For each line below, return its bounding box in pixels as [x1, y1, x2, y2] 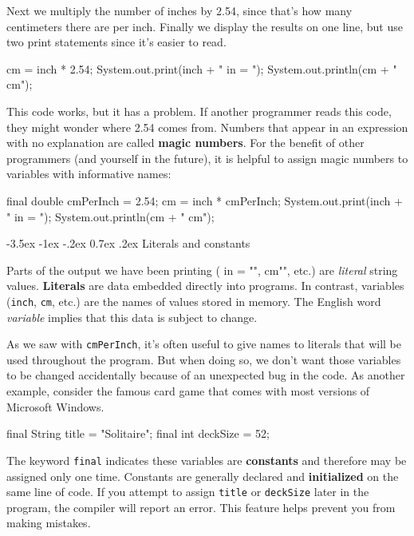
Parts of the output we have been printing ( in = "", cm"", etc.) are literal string [6, 261, 398, 278]
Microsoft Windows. [6, 398, 104, 415]
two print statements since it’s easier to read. [6, 34, 227, 50]
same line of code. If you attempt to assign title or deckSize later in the [6, 483, 369, 500]
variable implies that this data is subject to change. [6, 308, 258, 325]
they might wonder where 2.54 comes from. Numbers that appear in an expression [6, 118, 408, 135]
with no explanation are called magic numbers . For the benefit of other [6, 134, 365, 151]
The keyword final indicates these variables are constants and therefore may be [6, 451, 407, 468]
